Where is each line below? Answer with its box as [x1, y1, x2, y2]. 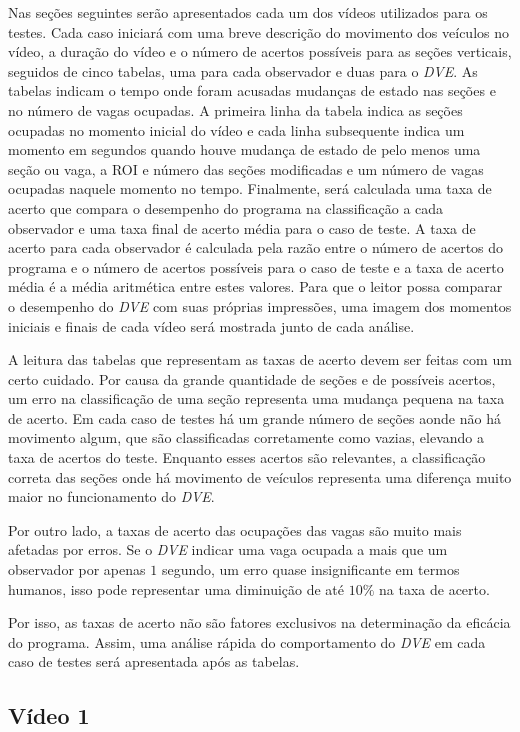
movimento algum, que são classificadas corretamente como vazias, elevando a [8, 427, 484, 448]
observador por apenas [8, 559, 146, 580]
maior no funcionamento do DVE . [8, 486, 215, 507]
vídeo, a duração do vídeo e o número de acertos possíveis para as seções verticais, [8, 41, 512, 62]
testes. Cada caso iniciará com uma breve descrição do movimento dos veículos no [8, 21, 509, 42]
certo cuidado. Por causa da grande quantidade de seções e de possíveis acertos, [8, 368, 496, 389]
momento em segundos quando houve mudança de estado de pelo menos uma [8, 139, 481, 160]
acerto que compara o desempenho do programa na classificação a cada [8, 197, 444, 218]
